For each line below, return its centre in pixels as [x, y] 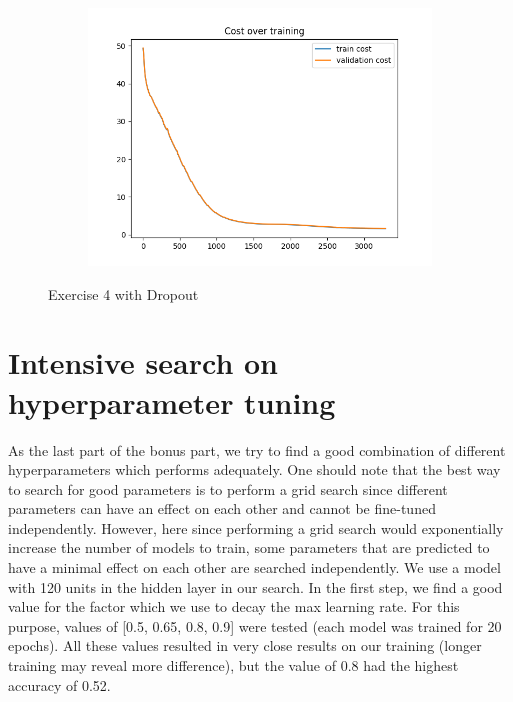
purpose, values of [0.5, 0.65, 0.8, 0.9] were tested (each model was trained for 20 [255, 625]
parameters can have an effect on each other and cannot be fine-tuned [222, 508]
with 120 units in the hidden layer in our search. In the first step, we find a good [255, 586]
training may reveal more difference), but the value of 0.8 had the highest [233, 665]
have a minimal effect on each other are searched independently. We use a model [254, 567]
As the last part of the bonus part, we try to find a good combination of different [257, 449]
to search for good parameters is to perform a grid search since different [228, 488]
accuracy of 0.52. [59, 684]
